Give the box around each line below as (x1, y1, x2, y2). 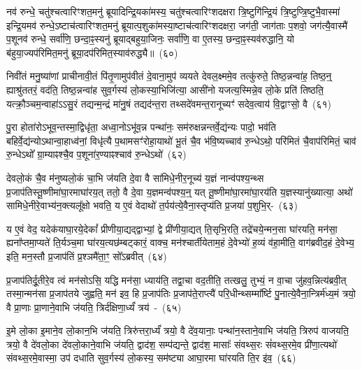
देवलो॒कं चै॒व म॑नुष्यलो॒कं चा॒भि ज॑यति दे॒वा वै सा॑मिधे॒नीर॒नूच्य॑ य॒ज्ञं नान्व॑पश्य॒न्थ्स (6, 170, 264, 185)
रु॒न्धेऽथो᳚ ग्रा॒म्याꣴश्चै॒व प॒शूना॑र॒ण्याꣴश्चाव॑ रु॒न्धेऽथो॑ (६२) (6, 147, 187, 162)
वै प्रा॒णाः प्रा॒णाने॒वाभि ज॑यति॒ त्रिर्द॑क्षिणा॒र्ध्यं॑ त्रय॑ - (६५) (6, 299, 182, 314)
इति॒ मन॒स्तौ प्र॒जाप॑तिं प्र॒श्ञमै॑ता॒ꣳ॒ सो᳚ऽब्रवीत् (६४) (6, 248, 167, 263)
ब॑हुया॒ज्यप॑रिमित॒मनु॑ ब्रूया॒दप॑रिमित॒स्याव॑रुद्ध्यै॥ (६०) (6, 45, 178, 59)
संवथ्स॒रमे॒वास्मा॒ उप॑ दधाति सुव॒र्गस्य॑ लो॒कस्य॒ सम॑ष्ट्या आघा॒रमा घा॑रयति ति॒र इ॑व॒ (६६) (6, 350, 296, 365)
